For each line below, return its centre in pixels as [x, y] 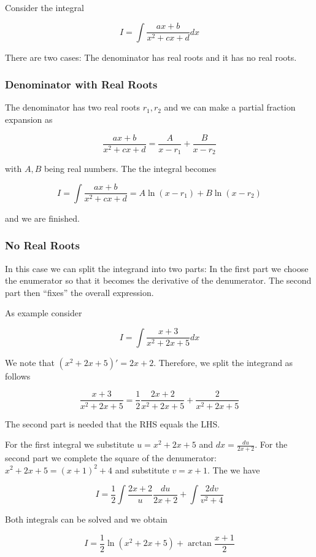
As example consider [44, 313]
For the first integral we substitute [70, 444]
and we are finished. [42, 218]
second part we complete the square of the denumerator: [111, 457]
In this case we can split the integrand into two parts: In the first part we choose [157, 268]
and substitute [142, 469]
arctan [199, 544]
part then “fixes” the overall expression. [79, 292]
